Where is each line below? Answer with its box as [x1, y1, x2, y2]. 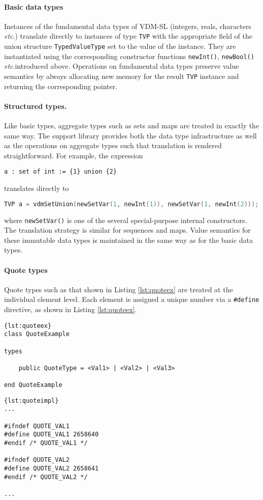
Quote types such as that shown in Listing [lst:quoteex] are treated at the [4, 284, 233, 294]
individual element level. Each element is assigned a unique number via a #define [4, 294, 259, 304]
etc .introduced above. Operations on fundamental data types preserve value [4, 61, 239, 71]
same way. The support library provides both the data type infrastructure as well [4, 130, 257, 141]
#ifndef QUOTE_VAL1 [4, 422, 70, 430]
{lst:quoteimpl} [4, 397, 59, 404]
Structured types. [4, 100, 67, 111]
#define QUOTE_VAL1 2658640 [4, 431, 99, 438]
